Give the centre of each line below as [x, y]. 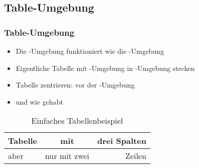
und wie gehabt [39, 101]
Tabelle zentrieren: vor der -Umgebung [75, 85]
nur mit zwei [67, 156]
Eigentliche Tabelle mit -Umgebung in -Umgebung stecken [105, 68]
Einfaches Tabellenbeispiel [77, 121]
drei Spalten [122, 141]
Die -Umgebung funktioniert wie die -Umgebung [90, 51]
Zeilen [136, 156]
